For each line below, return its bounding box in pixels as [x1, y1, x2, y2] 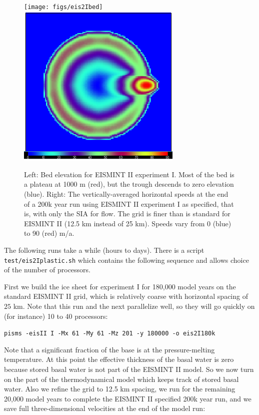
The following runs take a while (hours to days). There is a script [4, 245, 204, 255]
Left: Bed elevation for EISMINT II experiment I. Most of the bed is [24, 169, 234, 179]
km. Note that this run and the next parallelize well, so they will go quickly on [13, 301, 255, 311]
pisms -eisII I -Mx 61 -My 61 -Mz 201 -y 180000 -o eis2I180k [4, 330, 215, 337]
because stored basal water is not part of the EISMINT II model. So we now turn [4, 364, 254, 374]
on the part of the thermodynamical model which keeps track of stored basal [4, 373, 239, 384]
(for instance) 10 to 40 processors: [4, 310, 108, 321]
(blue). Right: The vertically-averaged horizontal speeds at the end [24, 189, 228, 199]
